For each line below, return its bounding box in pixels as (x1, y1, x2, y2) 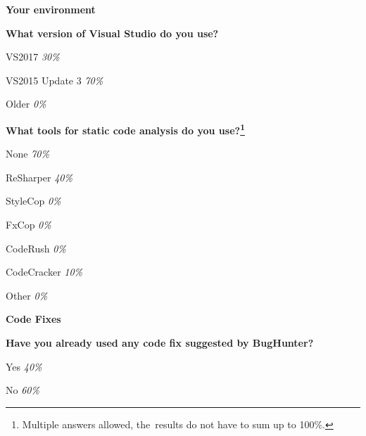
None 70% (6, 146, 49, 161)
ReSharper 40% (6, 169, 72, 184)
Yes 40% (6, 359, 42, 373)
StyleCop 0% (6, 193, 61, 208)
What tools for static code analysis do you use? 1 (6, 120, 245, 137)
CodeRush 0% (6, 241, 66, 255)
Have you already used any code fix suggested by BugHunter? (6, 335, 314, 350)
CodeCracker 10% (6, 264, 83, 279)
